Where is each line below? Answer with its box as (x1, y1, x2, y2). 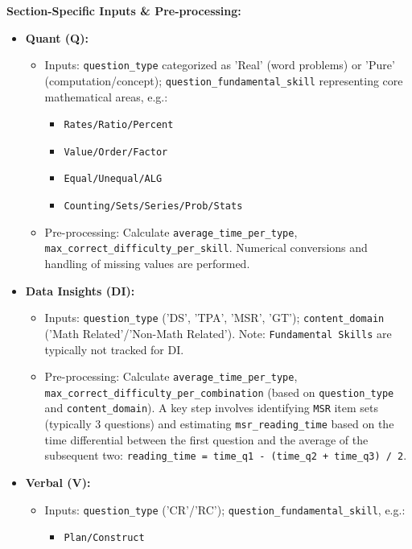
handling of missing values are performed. (44, 255, 250, 272)
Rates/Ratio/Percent (64, 119, 174, 131)
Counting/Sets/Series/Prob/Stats (64, 200, 243, 213)
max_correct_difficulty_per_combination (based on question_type (44, 383, 394, 400)
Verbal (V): (25, 474, 91, 490)
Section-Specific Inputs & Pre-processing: (6, 2, 241, 19)
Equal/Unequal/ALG (64, 173, 163, 185)
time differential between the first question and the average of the (44, 431, 369, 448)
